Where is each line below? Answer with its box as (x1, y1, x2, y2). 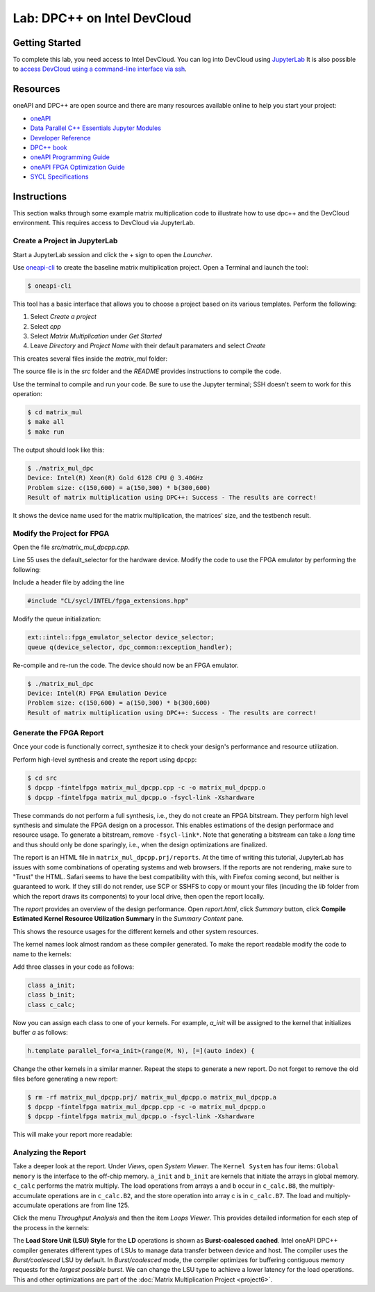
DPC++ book (30, 143, 67, 152)
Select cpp (30, 322, 62, 330)
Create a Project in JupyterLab (12, 236, 118, 246)
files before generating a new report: (12, 1074, 118, 1083)
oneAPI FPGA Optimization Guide (30, 163, 125, 171)
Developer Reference (30, 133, 92, 142)
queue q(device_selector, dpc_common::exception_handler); (27, 643, 233, 651)
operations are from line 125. (47, 1201, 130, 1209)
